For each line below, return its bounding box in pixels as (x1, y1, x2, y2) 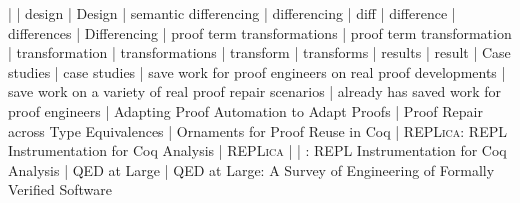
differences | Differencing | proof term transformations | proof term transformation (8, 22, 512, 43)
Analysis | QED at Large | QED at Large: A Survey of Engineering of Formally (8, 159, 495, 180)
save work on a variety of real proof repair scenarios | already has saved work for (8, 81, 502, 102)
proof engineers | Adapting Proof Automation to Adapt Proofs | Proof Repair (8, 100, 483, 121)
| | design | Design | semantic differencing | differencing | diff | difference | (8, 3, 456, 23)
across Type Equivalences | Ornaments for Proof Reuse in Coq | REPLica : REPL (8, 120, 507, 141)
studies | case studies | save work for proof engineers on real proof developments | (8, 61, 506, 82)
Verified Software (8, 179, 112, 200)
